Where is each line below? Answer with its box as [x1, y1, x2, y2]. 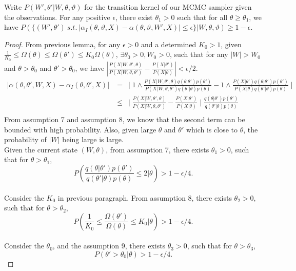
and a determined [141, 38, 196, 49]
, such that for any [169, 49, 228, 60]
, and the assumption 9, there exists [52, 240, 166, 251]
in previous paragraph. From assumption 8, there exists [57, 192, 232, 203]
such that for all [177, 11, 228, 22]
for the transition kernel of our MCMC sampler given [84, 2, 252, 12]
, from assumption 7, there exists [106, 144, 209, 154]
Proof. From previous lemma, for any [4, 38, 121, 49]
